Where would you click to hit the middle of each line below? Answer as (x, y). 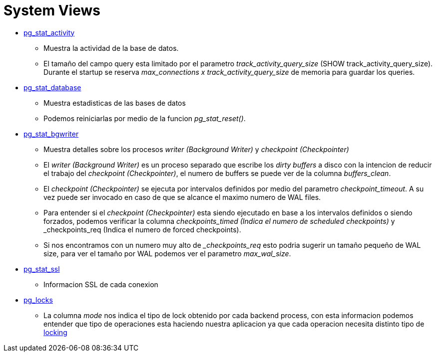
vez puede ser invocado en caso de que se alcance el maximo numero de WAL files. (182, 197)
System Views (52, 10)
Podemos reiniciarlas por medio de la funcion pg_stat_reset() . (145, 118)
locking (55, 332)
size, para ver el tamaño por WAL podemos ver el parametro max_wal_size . (167, 253)
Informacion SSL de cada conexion (101, 284)
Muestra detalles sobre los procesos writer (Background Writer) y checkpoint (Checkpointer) (196, 149)
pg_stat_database (52, 87)
